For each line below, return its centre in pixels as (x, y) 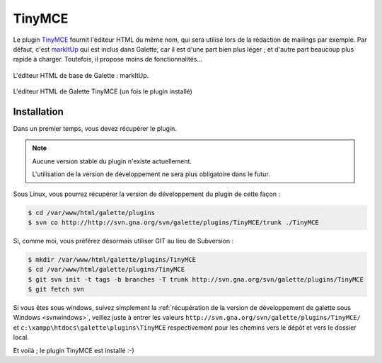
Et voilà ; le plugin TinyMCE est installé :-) (74, 350)
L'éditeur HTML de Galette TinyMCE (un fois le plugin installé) (103, 91)
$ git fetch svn (56, 289)
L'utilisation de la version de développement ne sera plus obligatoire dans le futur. (151, 174)
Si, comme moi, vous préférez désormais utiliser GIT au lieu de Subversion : (123, 241)
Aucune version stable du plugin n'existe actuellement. (112, 161)
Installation (38, 111)
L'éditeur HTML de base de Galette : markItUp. (81, 75)
